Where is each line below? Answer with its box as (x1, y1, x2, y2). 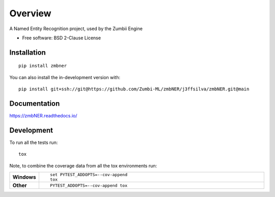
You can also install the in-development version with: (9, 74, 121, 80)
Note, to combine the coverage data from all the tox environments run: (9, 162, 157, 168)
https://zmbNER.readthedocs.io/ (9, 113, 77, 119)
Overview (9, 8, 51, 19)
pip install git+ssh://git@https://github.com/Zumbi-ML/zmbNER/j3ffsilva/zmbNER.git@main (18, 86, 250, 92)
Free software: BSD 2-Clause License (22, 35, 101, 41)
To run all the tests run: (9, 139, 58, 145)
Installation (9, 48, 46, 57)
